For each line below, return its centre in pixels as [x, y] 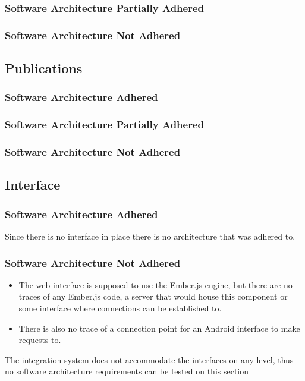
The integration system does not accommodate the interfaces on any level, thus [149, 359]
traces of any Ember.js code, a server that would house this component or [153, 296]
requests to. [40, 340]
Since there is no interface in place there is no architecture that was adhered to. [150, 236]
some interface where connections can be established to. [120, 308]
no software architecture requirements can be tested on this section [127, 371]
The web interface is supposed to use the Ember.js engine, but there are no [155, 284]
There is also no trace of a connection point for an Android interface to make [159, 328]
